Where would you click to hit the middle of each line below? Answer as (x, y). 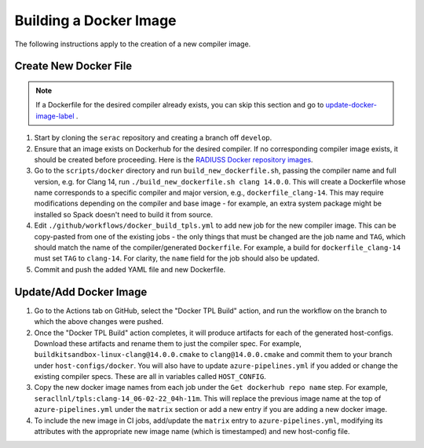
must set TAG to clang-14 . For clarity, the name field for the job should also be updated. (177, 258)
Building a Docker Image (95, 20)
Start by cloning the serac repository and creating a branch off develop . (153, 138)
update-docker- (351, 105)
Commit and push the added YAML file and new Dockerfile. (130, 269)
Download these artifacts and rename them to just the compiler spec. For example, (168, 343)
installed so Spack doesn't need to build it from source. (124, 214)
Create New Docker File (73, 66)
